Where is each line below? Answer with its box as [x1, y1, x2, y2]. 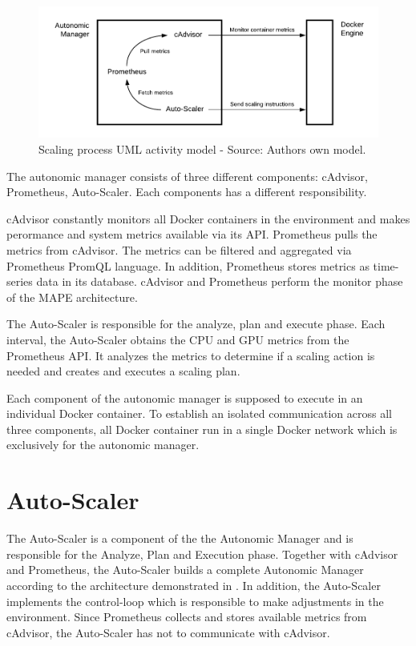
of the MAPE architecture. [6, 288, 138, 305]
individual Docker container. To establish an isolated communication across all [6, 405, 392, 422]
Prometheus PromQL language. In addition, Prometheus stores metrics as [6, 257, 370, 274]
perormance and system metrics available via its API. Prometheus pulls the [6, 226, 378, 243]
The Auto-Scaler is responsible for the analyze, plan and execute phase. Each [6, 315, 386, 332]
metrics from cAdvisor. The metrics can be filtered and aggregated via [6, 241, 352, 258]
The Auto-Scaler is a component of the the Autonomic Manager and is [6, 530, 353, 547]
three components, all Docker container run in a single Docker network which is [6, 420, 398, 437]
